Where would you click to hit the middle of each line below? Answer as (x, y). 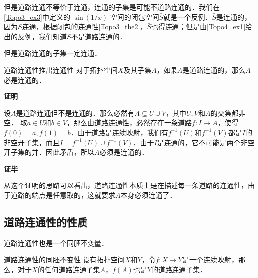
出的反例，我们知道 (35, 36)
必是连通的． (25, 79)
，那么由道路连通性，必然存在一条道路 (129, 123)
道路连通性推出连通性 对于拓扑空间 (61, 69)
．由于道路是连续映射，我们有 (119, 132)
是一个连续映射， (210, 259)
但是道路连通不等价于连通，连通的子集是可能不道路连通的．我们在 (112, 7)
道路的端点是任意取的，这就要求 (63, 195)
